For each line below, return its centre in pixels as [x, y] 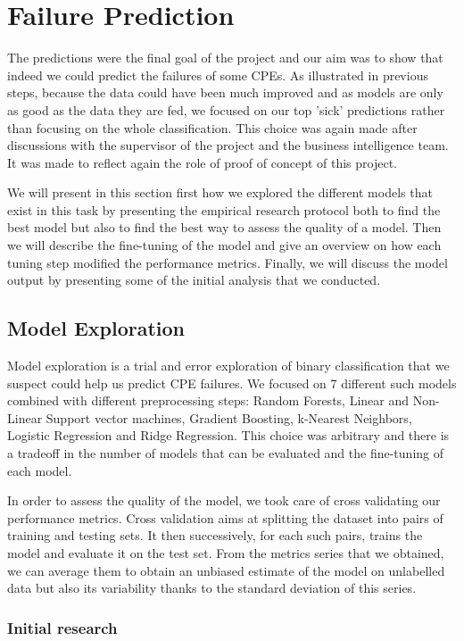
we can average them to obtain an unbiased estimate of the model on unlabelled [226, 570]
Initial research [62, 627]
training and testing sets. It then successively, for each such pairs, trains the [215, 535]
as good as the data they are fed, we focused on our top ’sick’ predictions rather [226, 109]
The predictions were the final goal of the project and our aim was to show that [225, 58]
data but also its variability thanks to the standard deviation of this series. [212, 588]
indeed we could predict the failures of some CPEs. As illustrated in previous [218, 75]
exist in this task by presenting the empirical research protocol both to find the [224, 209]
